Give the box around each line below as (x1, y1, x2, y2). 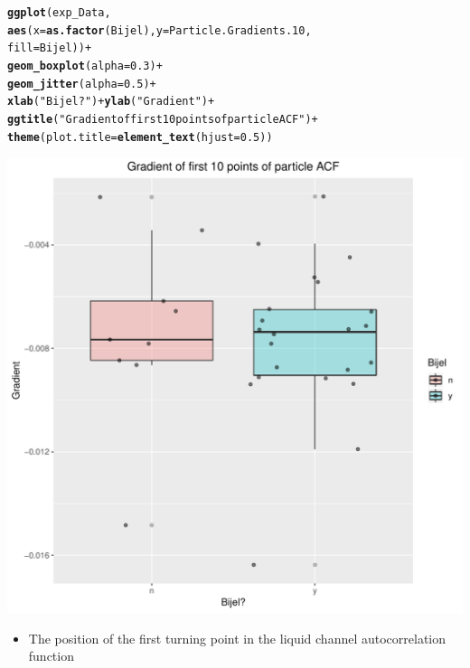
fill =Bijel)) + (7, 42, 92, 55)
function (28, 646, 74, 665)
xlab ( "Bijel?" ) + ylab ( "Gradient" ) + (7, 95, 215, 108)
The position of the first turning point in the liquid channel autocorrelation (28, 628, 446, 647)
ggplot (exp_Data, (7, 6, 111, 19)
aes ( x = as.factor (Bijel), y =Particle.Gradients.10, (7, 24, 312, 37)
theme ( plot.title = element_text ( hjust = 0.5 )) (7, 130, 273, 144)
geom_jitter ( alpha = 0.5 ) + (7, 77, 156, 90)
